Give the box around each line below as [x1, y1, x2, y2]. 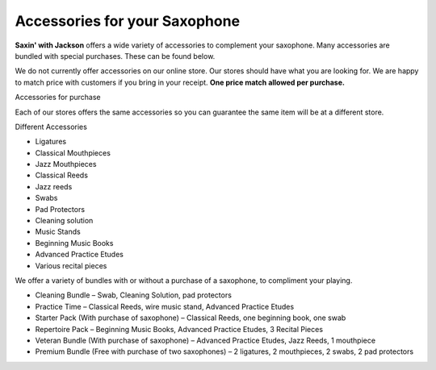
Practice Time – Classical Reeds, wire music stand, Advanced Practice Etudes [35, 301, 295, 311]
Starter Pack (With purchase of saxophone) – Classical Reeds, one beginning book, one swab [35, 313, 346, 322]
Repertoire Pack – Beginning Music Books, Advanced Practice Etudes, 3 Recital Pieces [35, 324, 323, 334]
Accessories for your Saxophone [15, 12, 241, 30]
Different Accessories [15, 122, 88, 131]
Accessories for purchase [15, 93, 101, 102]
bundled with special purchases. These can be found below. [15, 51, 216, 60]
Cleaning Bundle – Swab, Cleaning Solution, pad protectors [35, 290, 232, 300]
